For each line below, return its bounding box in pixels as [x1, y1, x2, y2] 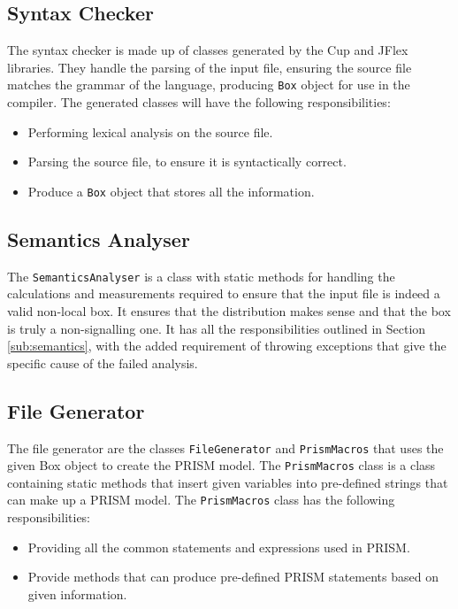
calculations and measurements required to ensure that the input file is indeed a [7, 284, 440, 303]
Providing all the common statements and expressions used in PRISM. [27, 537, 410, 556]
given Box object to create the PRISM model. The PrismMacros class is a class [7, 456, 436, 474]
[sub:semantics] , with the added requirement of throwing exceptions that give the [7, 336, 447, 355]
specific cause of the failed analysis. [7, 353, 198, 372]
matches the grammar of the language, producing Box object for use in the [7, 75, 410, 94]
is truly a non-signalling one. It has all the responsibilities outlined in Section [7, 319, 426, 337]
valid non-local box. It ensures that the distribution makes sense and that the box [7, 301, 451, 320]
